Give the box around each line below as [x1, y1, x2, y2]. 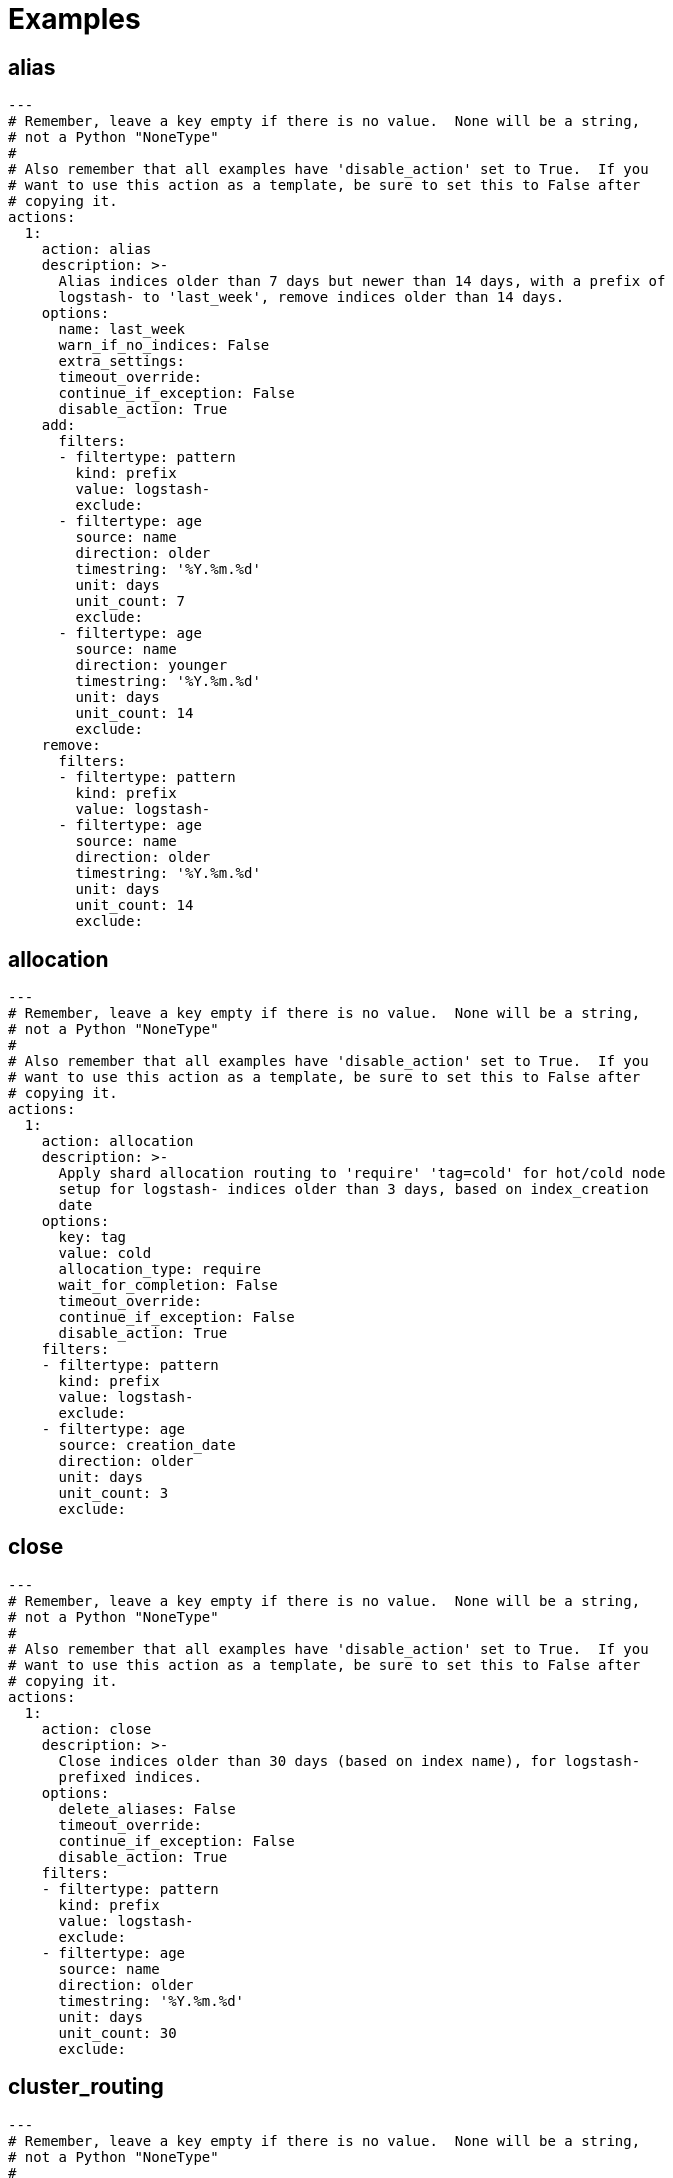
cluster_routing [8, 2074, 164, 2100]
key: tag [58, 1229, 127, 1246]
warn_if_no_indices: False [58, 337, 270, 354]
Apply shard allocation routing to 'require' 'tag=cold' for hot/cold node [58, 1165, 666, 1182]
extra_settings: [58, 353, 186, 370]
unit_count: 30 [58, 2024, 177, 2041]
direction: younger [75, 657, 228, 674]
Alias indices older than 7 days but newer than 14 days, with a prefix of [58, 273, 666, 290]
